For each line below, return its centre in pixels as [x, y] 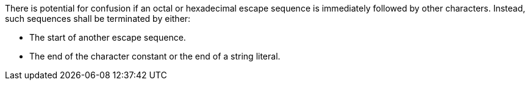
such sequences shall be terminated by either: [98, 19]
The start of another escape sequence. [108, 37]
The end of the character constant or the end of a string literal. [155, 56]
